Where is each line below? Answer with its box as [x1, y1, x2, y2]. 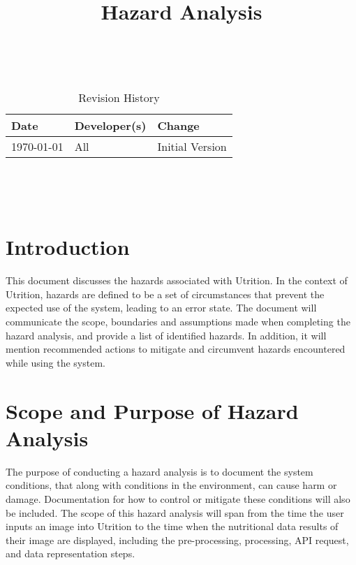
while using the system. [6, 355, 105, 369]
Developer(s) [74, 117, 147, 133]
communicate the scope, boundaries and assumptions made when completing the [6, 314, 350, 329]
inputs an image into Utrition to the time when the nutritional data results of [6, 519, 339, 534]
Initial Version [157, 138, 227, 154]
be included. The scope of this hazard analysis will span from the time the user [6, 505, 344, 520]
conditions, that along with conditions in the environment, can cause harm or [6, 478, 337, 492]
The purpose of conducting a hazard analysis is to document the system [6, 464, 313, 478]
